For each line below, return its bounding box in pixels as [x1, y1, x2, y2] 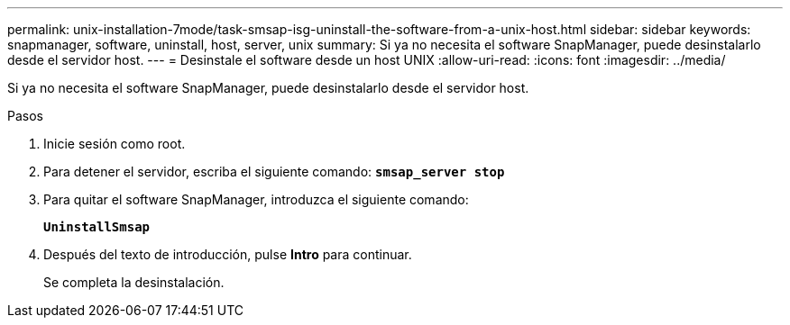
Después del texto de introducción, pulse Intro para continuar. [43, 247, 412, 262]
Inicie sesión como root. [43, 136, 186, 151]
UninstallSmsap [43, 220, 151, 234]
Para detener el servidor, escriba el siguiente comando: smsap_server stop [43, 164, 505, 179]
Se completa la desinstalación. [43, 275, 225, 290]
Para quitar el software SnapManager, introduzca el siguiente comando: [43, 192, 469, 207]
